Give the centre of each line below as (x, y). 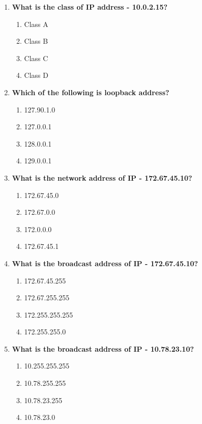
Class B (36, 41)
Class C (36, 58)
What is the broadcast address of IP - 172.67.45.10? (105, 263)
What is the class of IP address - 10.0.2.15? (90, 7)
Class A (36, 24)
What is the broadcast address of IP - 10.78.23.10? (103, 348)
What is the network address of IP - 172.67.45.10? (102, 177)
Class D (36, 75)
